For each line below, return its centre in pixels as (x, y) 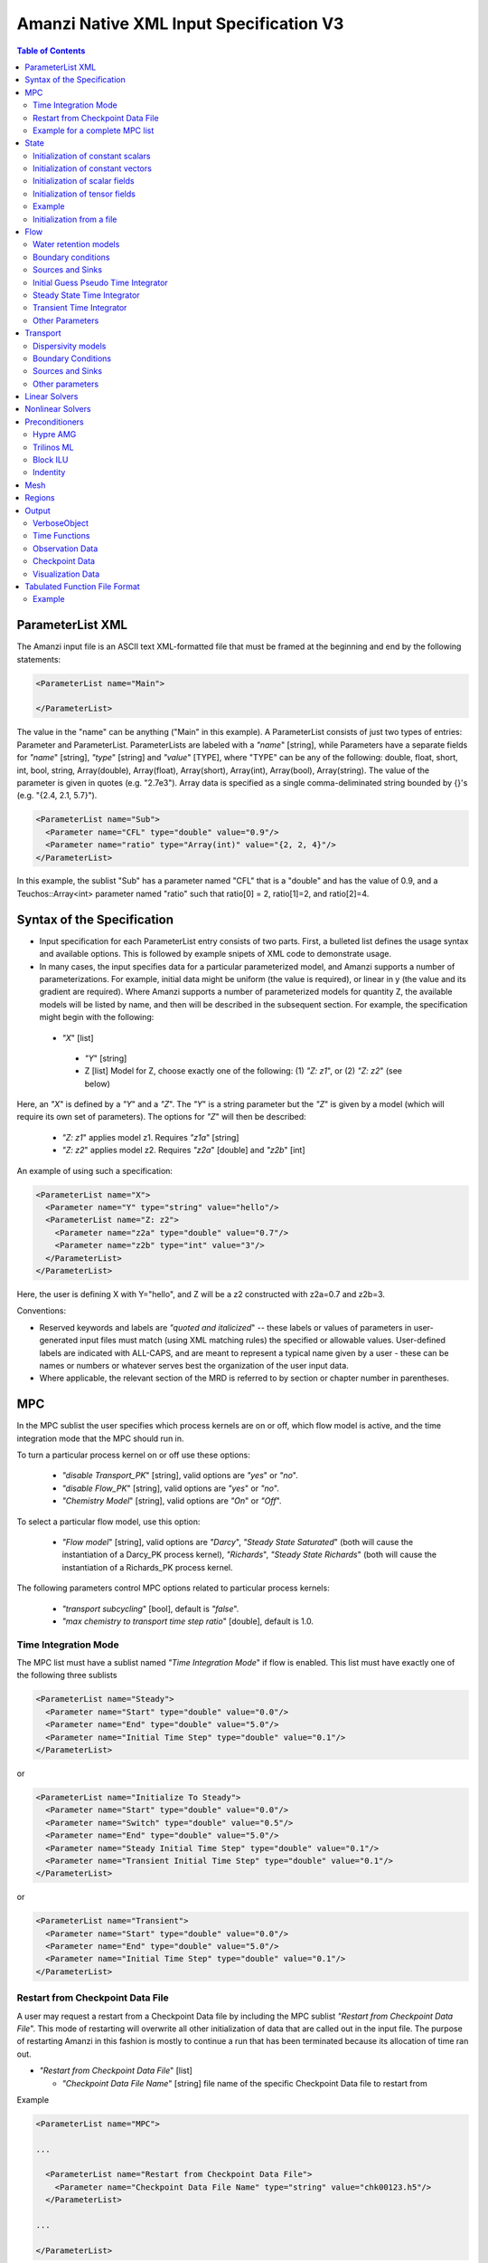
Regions (40, 498)
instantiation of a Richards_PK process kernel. (147, 1567)
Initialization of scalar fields (84, 181)
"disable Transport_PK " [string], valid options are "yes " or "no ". (180, 1475)
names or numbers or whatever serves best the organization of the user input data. (194, 1365)
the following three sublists (67, 1676)
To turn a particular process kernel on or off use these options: (133, 1455)
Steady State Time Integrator (86, 295)
